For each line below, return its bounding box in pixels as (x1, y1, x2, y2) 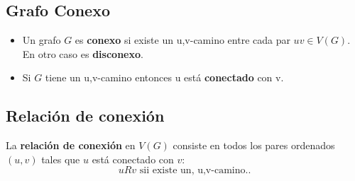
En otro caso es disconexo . (22, 46, 143, 61)
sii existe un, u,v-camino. (139, 165, 248, 176)
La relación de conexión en (6, 138, 136, 153)
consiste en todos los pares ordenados (173, 138, 335, 153)
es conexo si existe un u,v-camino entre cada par (75, 33, 290, 47)
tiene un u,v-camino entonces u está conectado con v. (45, 70, 284, 85)
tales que (41, 151, 80, 166)
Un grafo (22, 33, 61, 47)
